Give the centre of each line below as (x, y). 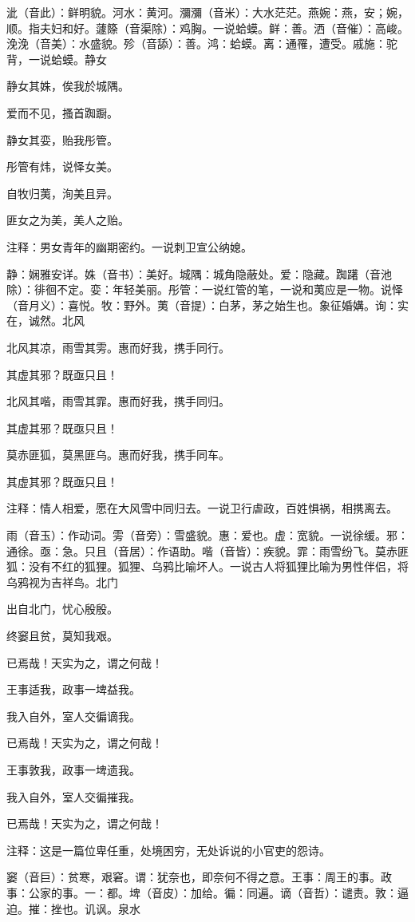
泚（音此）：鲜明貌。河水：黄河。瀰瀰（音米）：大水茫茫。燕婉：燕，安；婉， (207, 12)
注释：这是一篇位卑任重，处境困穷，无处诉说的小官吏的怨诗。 (168, 850)
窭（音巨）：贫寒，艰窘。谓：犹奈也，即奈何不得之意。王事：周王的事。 (194, 877)
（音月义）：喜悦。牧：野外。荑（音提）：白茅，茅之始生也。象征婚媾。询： (202, 305)
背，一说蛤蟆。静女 (57, 59)
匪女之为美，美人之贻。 (68, 220)
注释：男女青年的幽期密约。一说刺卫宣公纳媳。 (129, 246)
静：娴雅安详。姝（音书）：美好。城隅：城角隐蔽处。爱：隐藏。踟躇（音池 (199, 273)
